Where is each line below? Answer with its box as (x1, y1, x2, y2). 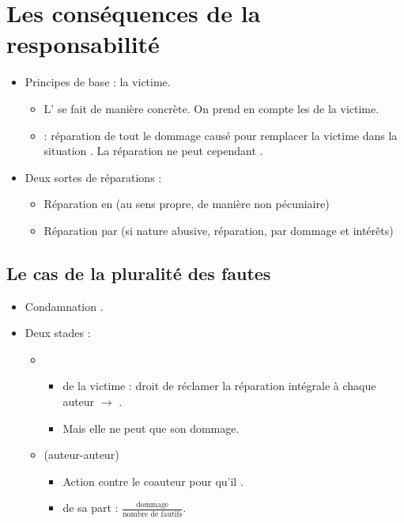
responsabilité (6, 28, 160, 60)
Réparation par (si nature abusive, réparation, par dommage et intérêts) (43, 222, 394, 238)
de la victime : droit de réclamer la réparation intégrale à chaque (62, 377, 376, 394)
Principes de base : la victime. (25, 74, 171, 90)
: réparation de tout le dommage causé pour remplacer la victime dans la (43, 127, 398, 143)
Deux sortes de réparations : (25, 169, 162, 185)
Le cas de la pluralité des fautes (6, 260, 271, 285)
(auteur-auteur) (43, 446, 119, 463)
